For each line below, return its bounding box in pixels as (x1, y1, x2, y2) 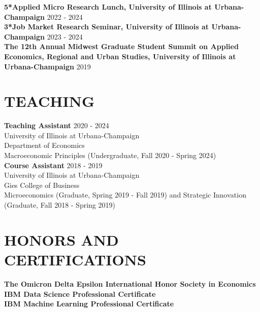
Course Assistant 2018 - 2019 (4, 160, 103, 170)
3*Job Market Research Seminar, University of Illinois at (4, 21, 209, 32)
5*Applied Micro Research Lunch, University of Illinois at (4, 2, 212, 12)
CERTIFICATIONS (4, 249, 146, 269)
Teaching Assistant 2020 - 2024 (4, 120, 109, 131)
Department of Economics (4, 140, 85, 150)
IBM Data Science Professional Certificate (4, 288, 156, 299)
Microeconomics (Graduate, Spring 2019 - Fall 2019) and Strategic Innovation (4, 189, 246, 200)
